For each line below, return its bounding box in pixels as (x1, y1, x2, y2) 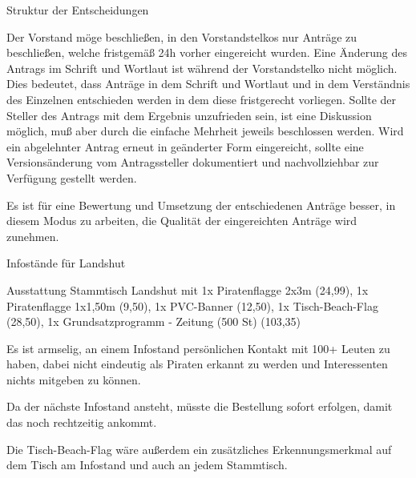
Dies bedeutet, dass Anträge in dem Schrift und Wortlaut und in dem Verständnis (6, 75, 410, 92)
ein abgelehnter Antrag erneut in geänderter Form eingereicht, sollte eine (6, 138, 364, 155)
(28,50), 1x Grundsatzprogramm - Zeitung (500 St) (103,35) (6, 313, 301, 330)
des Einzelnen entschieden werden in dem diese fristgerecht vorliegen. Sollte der (6, 90, 396, 107)
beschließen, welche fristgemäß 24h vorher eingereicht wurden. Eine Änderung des (6, 44, 407, 61)
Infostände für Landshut (6, 255, 126, 271)
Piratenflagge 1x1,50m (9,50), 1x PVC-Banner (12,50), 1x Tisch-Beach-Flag (6, 297, 378, 314)
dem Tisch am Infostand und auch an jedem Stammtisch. (6, 456, 288, 473)
